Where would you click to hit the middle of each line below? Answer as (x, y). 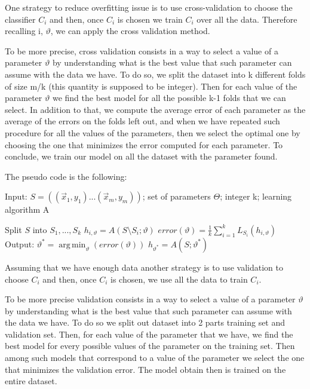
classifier (20, 19)
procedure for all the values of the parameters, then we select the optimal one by (153, 132)
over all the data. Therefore (247, 19)
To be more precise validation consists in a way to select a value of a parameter (150, 299)
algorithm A (27, 209)
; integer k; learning (256, 196)
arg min (72, 245)
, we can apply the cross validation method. (130, 31)
